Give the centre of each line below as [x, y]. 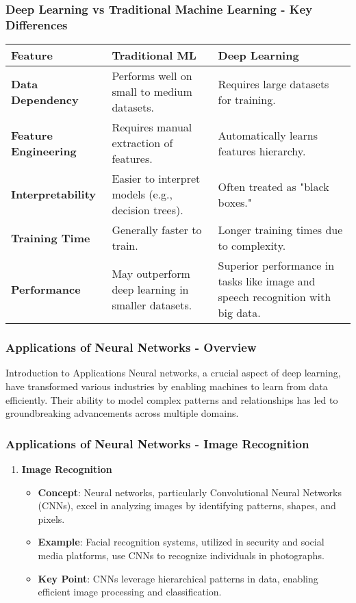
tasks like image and [267, 281]
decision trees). [148, 210]
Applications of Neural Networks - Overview [131, 347]
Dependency [45, 99]
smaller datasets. [152, 305]
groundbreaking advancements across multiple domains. [122, 413]
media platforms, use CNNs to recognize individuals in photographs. [181, 555]
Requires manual [152, 127]
